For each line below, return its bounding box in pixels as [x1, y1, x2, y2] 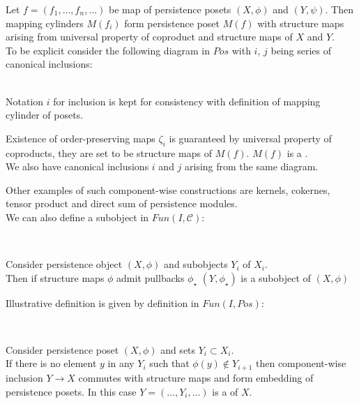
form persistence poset [124, 15, 220, 30]
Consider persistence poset [6, 342, 119, 357]
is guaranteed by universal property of [169, 130, 332, 145]
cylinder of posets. [6, 107, 84, 122]
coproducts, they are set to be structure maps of [6, 145, 213, 160]
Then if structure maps [6, 270, 105, 285]
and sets [160, 342, 196, 357]
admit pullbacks [116, 270, 185, 285]
